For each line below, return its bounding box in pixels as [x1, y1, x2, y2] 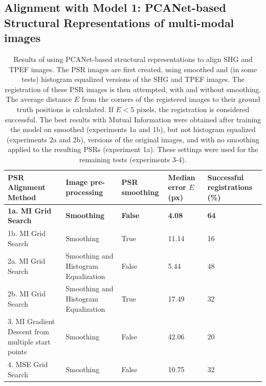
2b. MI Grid [8, 288, 46, 299]
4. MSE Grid [8, 359, 48, 370]
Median [168, 171, 195, 182]
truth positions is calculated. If [16, 103, 114, 114]
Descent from [8, 326, 49, 337]
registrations [207, 182, 253, 192]
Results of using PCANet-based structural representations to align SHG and [13, 53, 253, 64]
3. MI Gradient [8, 316, 55, 327]
